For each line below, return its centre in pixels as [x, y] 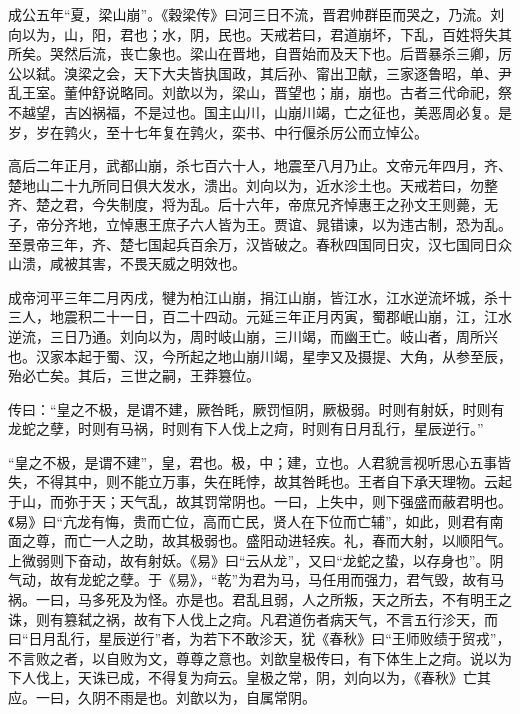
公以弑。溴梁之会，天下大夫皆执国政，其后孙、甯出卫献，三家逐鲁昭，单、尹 [260, 72]
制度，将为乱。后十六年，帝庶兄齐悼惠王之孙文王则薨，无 [308, 204]
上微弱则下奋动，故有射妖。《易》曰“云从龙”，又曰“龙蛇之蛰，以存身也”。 [249, 559]
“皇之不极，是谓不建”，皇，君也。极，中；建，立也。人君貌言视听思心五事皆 [260, 461]
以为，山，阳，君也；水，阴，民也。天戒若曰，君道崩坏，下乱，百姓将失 [259, 33]
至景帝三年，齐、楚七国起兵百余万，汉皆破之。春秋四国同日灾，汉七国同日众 [260, 243]
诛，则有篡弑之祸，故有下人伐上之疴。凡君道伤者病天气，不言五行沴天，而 [253, 618]
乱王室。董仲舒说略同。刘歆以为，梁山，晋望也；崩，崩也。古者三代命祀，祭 [260, 92]
